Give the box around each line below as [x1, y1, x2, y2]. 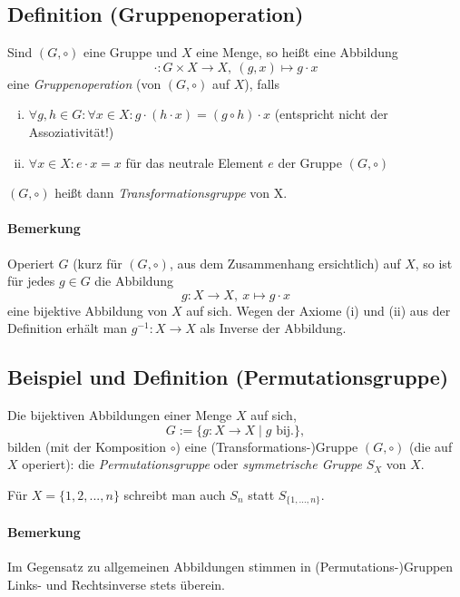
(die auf [409, 436, 453, 455]
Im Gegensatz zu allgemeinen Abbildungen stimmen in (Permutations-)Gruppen [7, 557, 454, 576]
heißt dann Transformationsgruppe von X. [54, 183, 288, 202]
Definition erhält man [7, 318, 128, 338]
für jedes [7, 271, 55, 290]
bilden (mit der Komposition [7, 436, 167, 455]
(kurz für [73, 253, 122, 272]
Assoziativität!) [28, 122, 114, 141]
